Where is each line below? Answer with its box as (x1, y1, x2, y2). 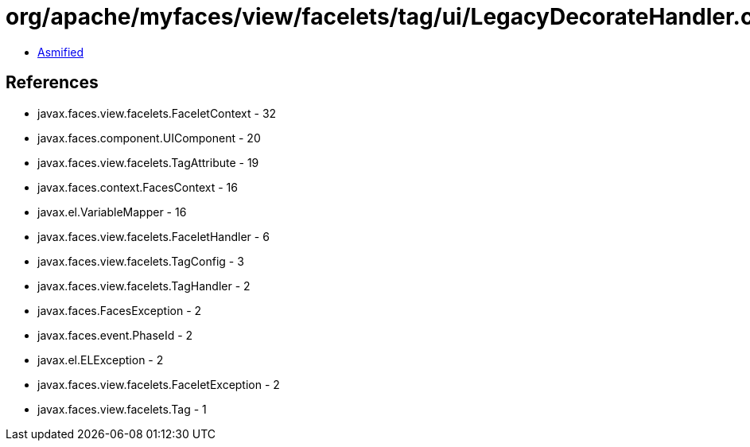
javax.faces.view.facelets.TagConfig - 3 (37, 254, 244, 268)
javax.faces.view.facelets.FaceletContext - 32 (37, 106, 277, 120)
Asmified (37, 45, 84, 59)
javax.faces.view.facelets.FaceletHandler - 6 (37, 229, 270, 243)
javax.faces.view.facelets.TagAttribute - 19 (37, 155, 259, 169)
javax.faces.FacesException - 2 (37, 303, 202, 317)
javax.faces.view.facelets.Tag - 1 (37, 402, 207, 416)
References (6, 72, 99, 93)
